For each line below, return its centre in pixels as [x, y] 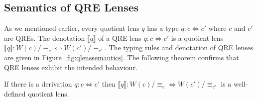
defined [15, 93]
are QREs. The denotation [45, 38]
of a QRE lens [120, 38]
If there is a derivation [38, 84]
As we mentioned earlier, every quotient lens [72, 28]
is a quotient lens [197, 38]
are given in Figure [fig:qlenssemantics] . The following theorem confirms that [122, 57]
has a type [163, 28]
